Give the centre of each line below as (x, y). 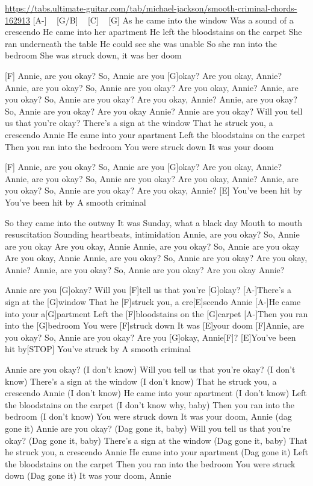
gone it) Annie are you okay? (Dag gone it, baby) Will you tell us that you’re (148, 428)
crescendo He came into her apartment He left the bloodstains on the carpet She (153, 32)
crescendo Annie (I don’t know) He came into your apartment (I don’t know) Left (156, 393)
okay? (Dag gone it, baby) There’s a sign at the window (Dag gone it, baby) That (156, 440)
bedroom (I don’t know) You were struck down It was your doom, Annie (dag (148, 416)
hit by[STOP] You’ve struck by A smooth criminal (98, 349)
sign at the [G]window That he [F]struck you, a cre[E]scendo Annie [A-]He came (153, 302)
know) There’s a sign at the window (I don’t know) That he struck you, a (141, 381)
